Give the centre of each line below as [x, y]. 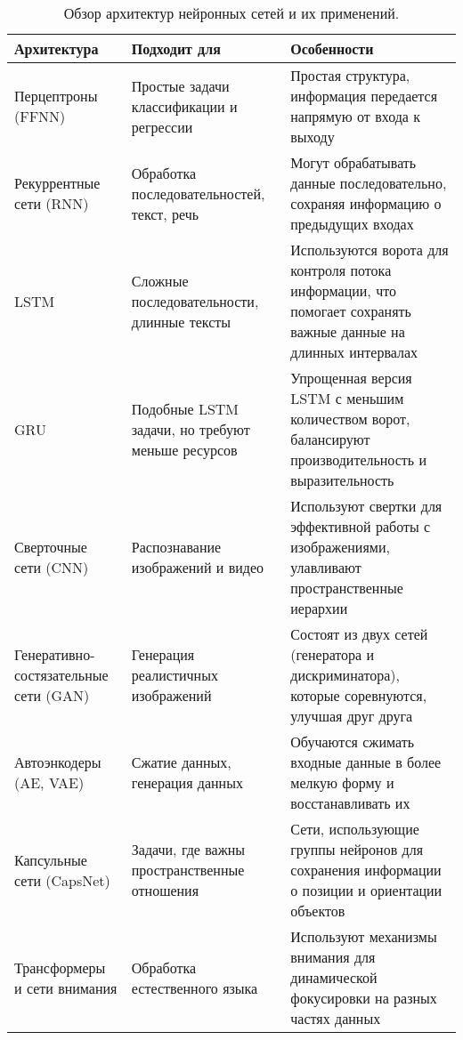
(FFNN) [40, 116]
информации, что [343, 290]
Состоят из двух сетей [359, 634]
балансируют [330, 439]
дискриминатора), [345, 675]
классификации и [184, 106]
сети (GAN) [52, 695]
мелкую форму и [342, 782]
